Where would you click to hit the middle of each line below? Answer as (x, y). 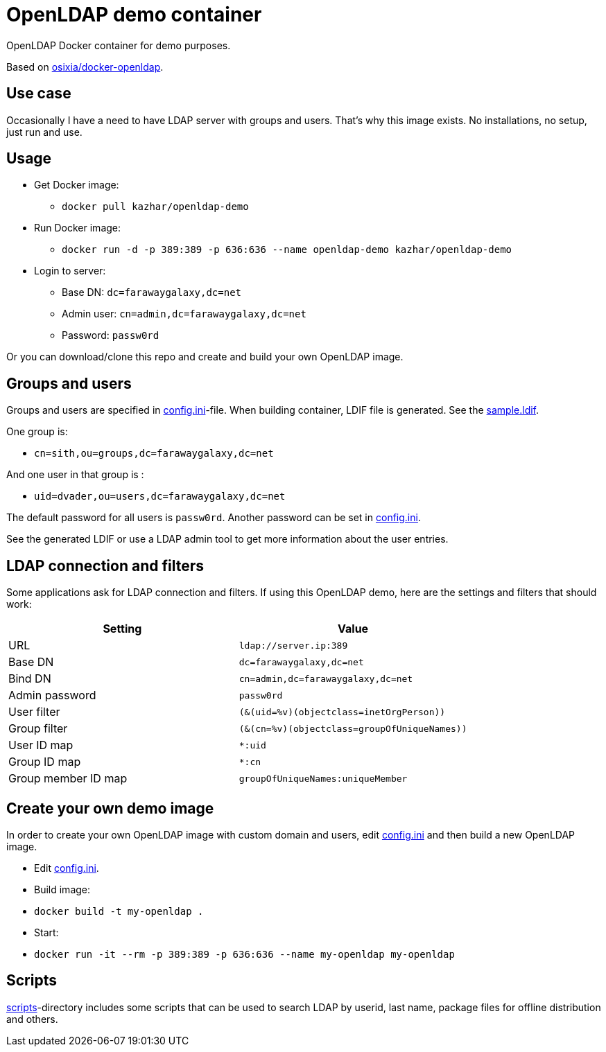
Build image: (62, 889)
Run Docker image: (78, 228)
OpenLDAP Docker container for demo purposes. (119, 45)
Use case (39, 94)
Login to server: (70, 271)
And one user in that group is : (75, 475)
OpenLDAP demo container (134, 15)
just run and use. (44, 132)
